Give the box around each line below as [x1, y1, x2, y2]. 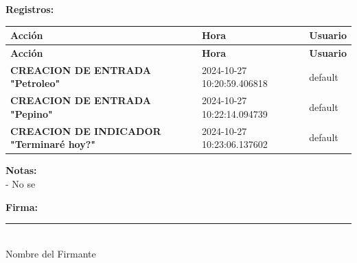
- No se [5, 176, 36, 190]
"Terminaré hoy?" [10, 137, 96, 151]
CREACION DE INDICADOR [10, 123, 161, 138]
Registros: [5, 2, 54, 16]
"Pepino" [10, 106, 53, 121]
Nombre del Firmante [5, 246, 96, 260]
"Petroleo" [10, 76, 60, 90]
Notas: [5, 163, 37, 177]
